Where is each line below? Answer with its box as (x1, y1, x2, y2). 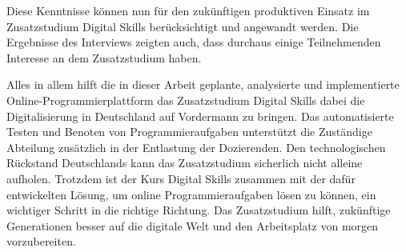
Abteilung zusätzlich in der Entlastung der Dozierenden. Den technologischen (6, 138, 386, 155)
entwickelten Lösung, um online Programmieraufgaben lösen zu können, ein (6, 186, 376, 202)
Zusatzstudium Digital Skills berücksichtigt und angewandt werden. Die (6, 18, 359, 34)
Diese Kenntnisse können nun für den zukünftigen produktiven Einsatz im (6, 2, 370, 18)
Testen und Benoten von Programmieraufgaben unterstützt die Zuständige (6, 123, 372, 140)
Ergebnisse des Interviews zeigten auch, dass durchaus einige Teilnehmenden (6, 34, 381, 50)
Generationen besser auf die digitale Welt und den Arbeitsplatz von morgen (6, 217, 379, 234)
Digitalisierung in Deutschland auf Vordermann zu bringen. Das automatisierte (6, 107, 394, 124)
